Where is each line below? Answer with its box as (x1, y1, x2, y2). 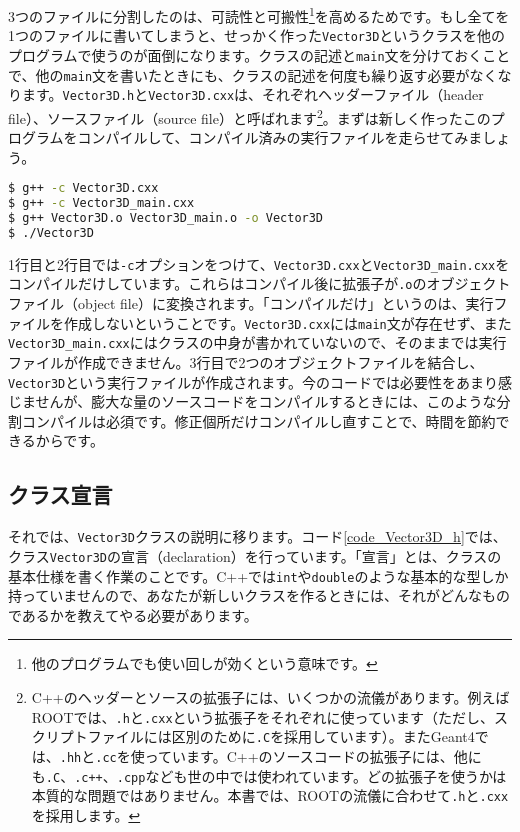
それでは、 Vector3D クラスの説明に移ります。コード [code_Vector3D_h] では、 (8, 526, 507, 547)
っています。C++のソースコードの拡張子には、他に (144, 745, 482, 766)
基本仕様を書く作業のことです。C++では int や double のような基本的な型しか (8, 565, 509, 586)
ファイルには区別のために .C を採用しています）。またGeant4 (87, 726, 475, 747)
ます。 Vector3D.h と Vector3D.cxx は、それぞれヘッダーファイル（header (21, 84, 484, 105)
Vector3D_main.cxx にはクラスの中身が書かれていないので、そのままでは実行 (8, 332, 507, 353)
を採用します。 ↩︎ (31, 804, 141, 825)
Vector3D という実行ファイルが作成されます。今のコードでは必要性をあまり (8, 371, 498, 392)
